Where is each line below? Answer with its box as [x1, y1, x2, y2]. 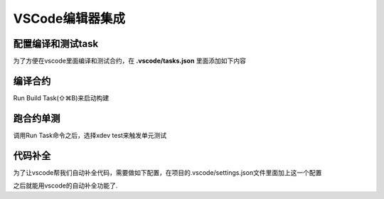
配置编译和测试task [13, 38, 99, 50]
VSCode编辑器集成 [13, 11, 126, 26]
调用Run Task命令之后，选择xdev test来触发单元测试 [13, 131, 167, 139]
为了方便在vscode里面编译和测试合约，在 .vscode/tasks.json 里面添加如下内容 [13, 57, 247, 65]
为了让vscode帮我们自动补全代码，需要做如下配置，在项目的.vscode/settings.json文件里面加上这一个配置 [13, 168, 322, 177]
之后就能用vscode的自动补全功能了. [13, 181, 118, 190]
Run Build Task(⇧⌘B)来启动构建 [13, 93, 110, 102]
